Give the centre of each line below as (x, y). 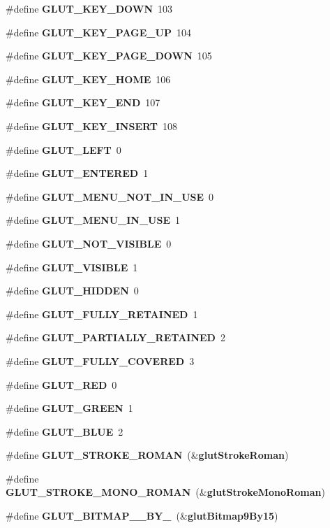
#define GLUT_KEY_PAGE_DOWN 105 (109, 56)
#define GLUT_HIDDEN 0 (72, 291)
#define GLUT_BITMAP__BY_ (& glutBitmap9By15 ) (142, 516)
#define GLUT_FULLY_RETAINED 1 (102, 314)
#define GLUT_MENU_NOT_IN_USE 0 (110, 196)
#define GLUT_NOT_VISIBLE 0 (89, 243)
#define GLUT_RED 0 (61, 384)
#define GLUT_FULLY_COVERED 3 (100, 361)
